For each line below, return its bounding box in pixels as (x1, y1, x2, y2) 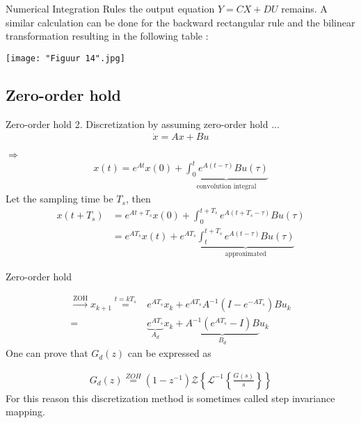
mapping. (6, 404, 45, 419)
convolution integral (196, 182, 257, 190)
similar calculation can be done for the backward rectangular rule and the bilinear (6, 15, 355, 29)
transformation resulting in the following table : (6, 29, 209, 43)
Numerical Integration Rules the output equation (6, 1, 215, 15)
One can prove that (6, 346, 88, 360)
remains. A (281, 1, 328, 15)
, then (125, 191, 151, 206)
